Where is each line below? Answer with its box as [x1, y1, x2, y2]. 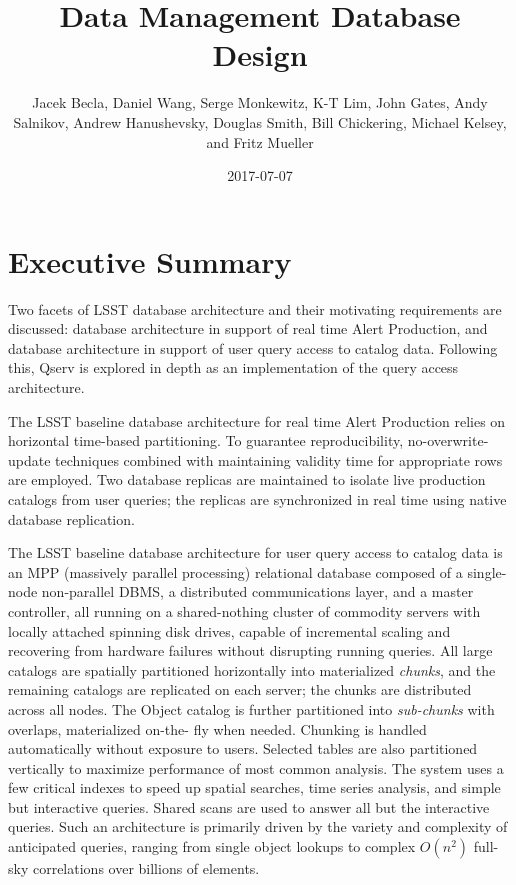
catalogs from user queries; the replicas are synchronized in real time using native [8, 488, 507, 509]
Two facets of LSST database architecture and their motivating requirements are [8, 298, 502, 319]
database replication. [8, 508, 135, 529]
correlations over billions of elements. [32, 858, 260, 879]
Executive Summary [8, 240, 292, 281]
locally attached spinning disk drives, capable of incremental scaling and [8, 620, 451, 641]
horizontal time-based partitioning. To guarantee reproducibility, [8, 430, 404, 451]
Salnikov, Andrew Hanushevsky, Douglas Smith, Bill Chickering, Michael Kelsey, [13, 111, 507, 132]
